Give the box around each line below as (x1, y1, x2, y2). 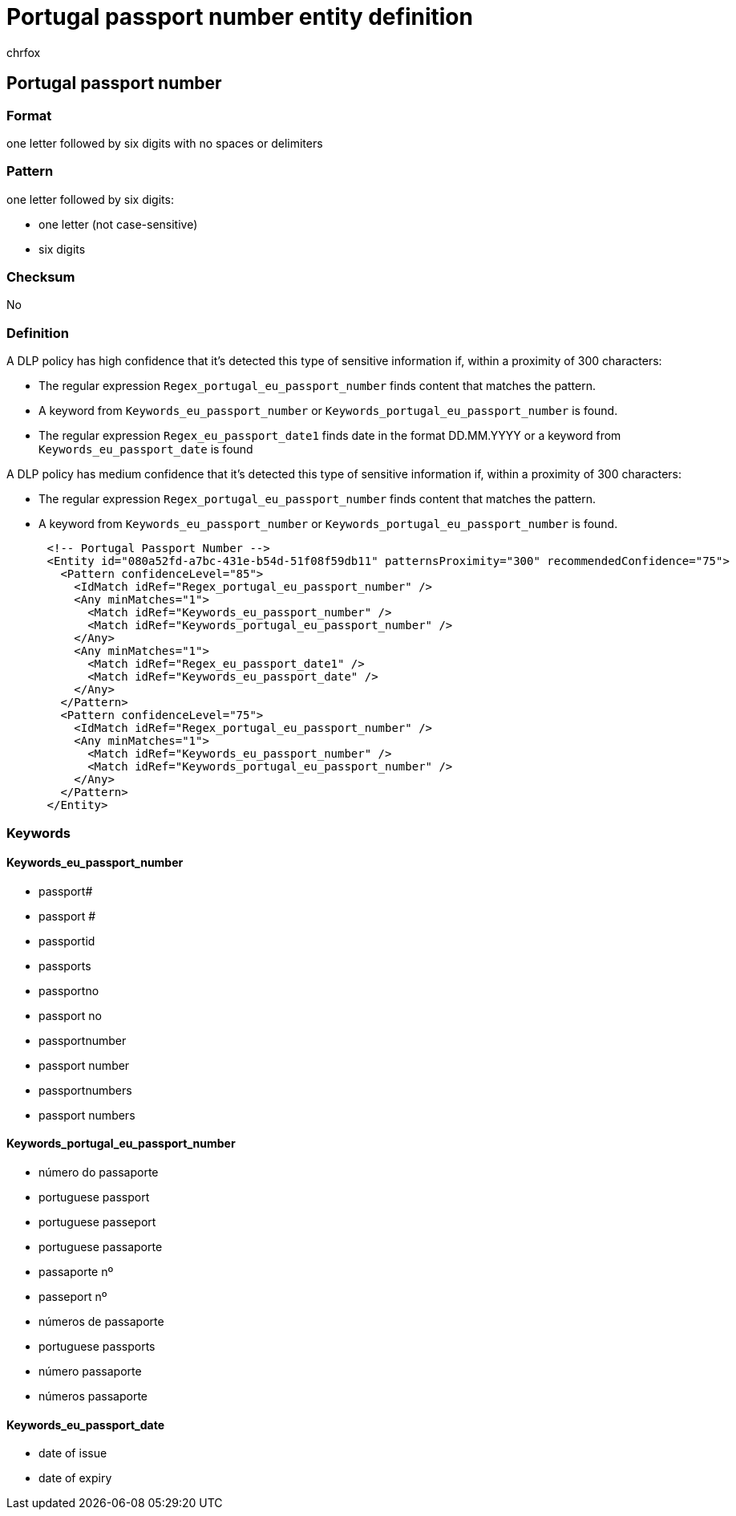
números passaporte (38, 1389, 148, 1404)
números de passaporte (38, 1315, 164, 1329)
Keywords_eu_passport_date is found (38, 442, 253, 457)
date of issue (38, 1446, 107, 1461)
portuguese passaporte (38, 1240, 163, 1254)
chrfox (6, 45, 41, 59)
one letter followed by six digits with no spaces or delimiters (6, 136, 323, 150)
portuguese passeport (38, 1215, 156, 1229)
